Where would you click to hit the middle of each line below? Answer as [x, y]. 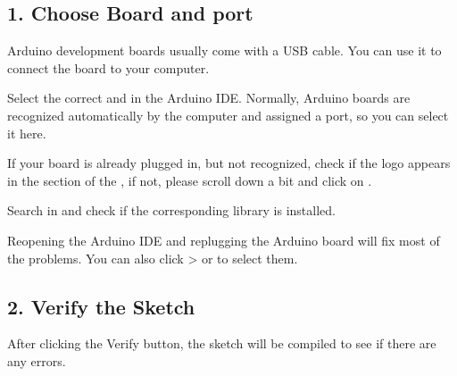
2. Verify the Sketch [101, 306]
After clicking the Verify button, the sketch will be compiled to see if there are [222, 343]
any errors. [37, 360]
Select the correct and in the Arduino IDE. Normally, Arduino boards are [209, 98]
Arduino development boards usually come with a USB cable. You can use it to [224, 50]
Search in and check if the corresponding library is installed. [171, 210]
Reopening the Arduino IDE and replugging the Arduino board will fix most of [224, 240]
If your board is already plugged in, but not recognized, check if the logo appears [229, 163]
